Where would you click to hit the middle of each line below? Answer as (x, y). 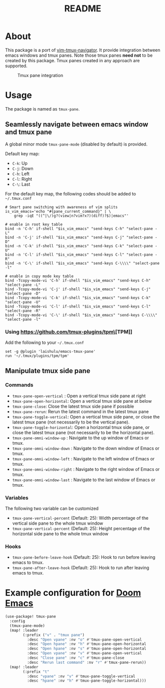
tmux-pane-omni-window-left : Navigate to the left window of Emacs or (83, 459)
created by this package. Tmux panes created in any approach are (72, 60)
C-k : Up (20, 163)
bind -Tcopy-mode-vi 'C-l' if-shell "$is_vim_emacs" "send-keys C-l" (78, 306)
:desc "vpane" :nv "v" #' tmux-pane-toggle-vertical (81, 676)
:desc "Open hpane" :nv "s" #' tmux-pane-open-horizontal (87, 649)
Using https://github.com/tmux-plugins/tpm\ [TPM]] (69, 332)
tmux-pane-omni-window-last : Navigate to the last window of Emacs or (84, 480)
